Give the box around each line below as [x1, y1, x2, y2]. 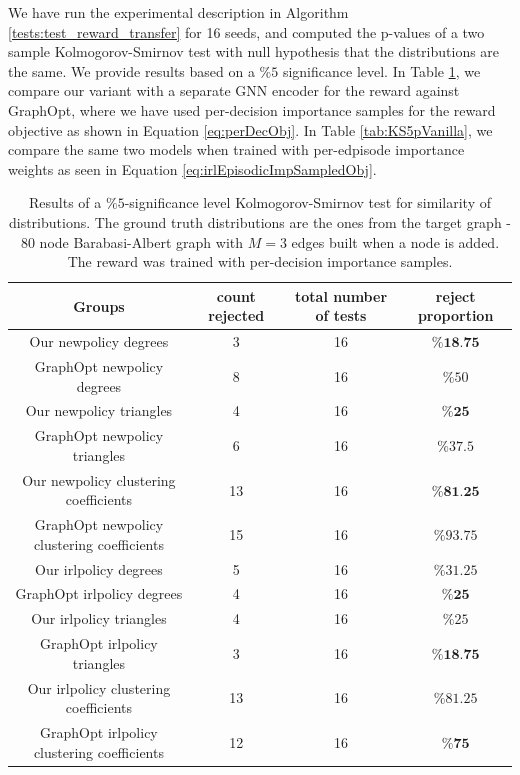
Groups [73, 295, 125, 316]
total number [294, 285, 388, 306]
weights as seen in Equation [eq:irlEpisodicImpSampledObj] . [8, 158, 377, 179]
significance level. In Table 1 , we [282, 60, 481, 81]
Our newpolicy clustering [22, 469, 176, 490]
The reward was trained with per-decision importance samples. [67, 251, 453, 272]
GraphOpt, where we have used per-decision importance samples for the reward [8, 99, 496, 120]
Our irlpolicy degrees [35, 558, 163, 579]
